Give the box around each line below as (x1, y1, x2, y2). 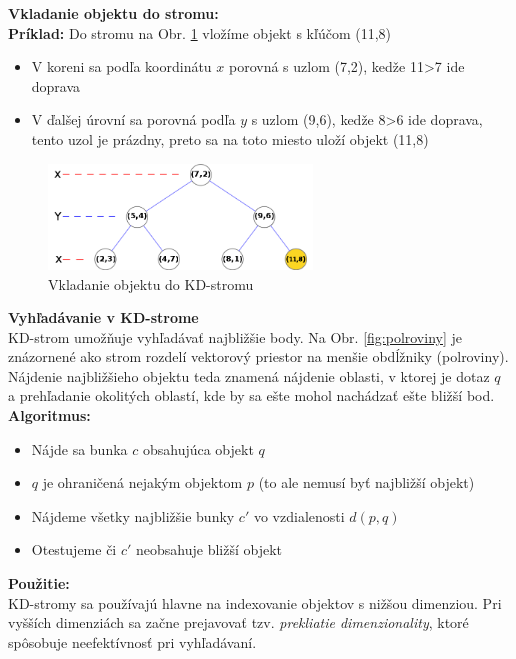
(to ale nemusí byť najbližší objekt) (258, 472, 475, 493)
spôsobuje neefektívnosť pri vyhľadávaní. (8, 631, 257, 652)
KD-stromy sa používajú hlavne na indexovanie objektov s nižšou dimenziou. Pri (8, 592, 502, 613)
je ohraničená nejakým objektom (42, 472, 243, 493)
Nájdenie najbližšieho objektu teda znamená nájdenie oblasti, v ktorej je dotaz (8, 365, 490, 386)
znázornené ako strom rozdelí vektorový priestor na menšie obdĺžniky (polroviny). (8, 346, 509, 367)
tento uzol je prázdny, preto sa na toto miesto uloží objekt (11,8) (31, 128, 429, 149)
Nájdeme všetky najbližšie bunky (31, 505, 235, 526)
